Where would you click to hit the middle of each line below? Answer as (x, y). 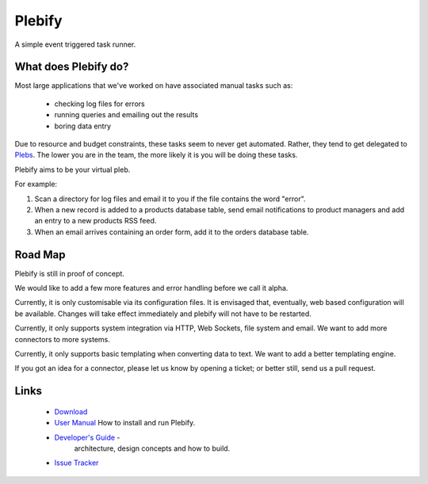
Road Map (40, 255)
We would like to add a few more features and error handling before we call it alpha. (151, 288)
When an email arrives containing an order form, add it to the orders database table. (172, 232)
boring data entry (82, 126)
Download (71, 411)
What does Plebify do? (72, 67)
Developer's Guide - (87, 437)
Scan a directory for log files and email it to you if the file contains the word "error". (170, 199)
